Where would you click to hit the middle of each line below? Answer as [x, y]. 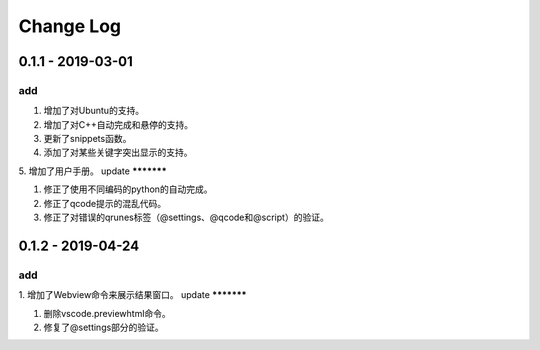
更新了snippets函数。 [87, 139]
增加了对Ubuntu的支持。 [94, 111]
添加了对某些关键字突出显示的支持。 [118, 152]
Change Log [70, 26]
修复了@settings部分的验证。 [103, 327]
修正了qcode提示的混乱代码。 [105, 203]
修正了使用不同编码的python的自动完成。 [128, 189]
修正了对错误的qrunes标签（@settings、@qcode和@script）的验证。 [186, 217]
